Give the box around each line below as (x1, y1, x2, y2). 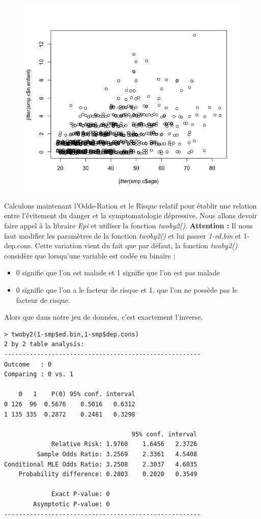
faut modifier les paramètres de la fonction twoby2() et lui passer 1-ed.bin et (4, 230, 241, 241)
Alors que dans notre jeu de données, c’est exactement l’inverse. (4, 312, 203, 322)
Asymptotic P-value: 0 (33, 500, 110, 508)
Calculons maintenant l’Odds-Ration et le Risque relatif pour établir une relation (4, 200, 257, 211)
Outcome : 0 (4, 360, 52, 368)
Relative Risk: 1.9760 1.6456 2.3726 (51, 440, 197, 448)
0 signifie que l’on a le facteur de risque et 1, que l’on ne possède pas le (16, 284, 238, 295)
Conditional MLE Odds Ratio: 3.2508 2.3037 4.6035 (4, 460, 197, 468)
